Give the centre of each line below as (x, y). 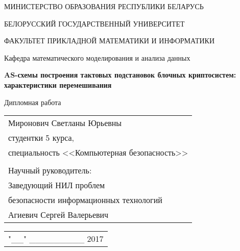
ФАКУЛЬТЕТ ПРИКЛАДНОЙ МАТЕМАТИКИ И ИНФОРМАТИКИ (110, 41)
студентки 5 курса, (41, 138)
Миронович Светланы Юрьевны (65, 123)
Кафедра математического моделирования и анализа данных (97, 57)
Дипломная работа (33, 102)
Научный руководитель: (50, 170)
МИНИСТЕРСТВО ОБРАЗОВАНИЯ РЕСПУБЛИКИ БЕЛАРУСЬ (104, 6)
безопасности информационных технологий (85, 200)
